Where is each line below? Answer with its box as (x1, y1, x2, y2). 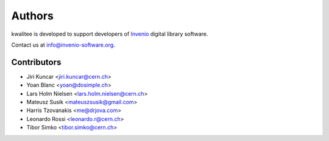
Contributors (11, 57, 62, 67)
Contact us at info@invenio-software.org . (11, 41, 115, 48)
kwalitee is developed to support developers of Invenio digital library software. (11, 30, 208, 38)
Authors (11, 9, 54, 22)
